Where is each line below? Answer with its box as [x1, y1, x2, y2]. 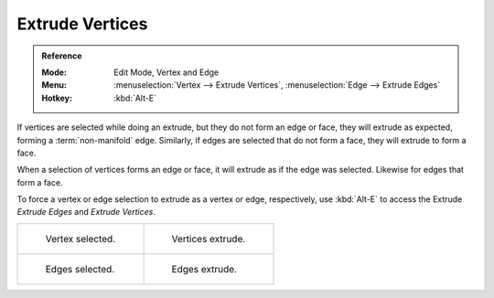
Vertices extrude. [171, 232, 246, 245]
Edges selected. [45, 262, 115, 275]
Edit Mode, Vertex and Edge [113, 67, 220, 78]
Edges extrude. [171, 262, 238, 275]
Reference [41, 50, 82, 61]
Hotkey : [41, 92, 73, 103]
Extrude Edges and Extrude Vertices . [16, 207, 156, 218]
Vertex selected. [45, 232, 116, 245]
